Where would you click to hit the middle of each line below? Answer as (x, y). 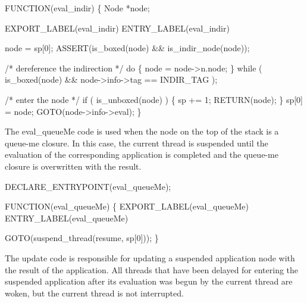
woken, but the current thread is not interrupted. (94, 293)
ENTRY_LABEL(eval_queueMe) (67, 218)
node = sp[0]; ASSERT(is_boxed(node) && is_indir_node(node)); (127, 48)
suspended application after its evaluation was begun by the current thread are (149, 281)
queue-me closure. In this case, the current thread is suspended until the (137, 143)
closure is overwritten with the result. (73, 166)
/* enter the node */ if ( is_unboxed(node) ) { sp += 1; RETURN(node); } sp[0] (154, 99)
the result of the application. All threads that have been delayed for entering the (152, 269)
